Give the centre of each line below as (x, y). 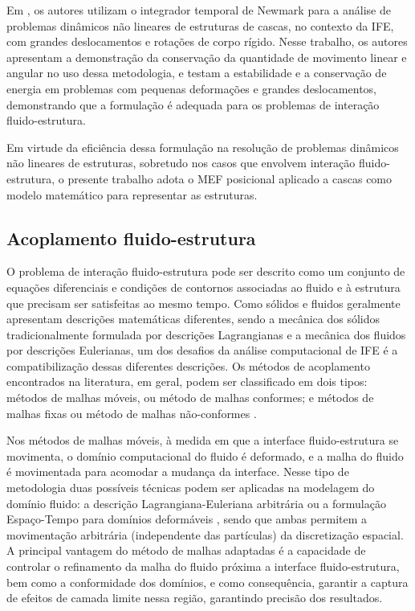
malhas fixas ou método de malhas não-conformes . (132, 413)
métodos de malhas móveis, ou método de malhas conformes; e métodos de (190, 398)
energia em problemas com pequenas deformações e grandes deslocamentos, (191, 88)
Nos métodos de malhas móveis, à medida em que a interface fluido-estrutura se (203, 440)
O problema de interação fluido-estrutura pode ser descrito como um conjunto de (206, 271)
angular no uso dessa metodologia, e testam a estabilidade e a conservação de (197, 73)
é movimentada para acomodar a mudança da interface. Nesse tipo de (178, 472)
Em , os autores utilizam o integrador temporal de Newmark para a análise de (199, 10)
